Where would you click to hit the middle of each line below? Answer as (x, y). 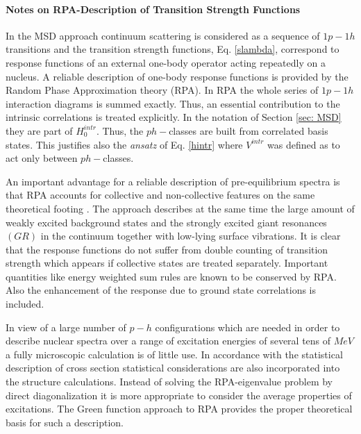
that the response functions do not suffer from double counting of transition (167, 249)
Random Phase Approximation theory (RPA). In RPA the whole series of (162, 90)
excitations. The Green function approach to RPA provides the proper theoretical (179, 409)
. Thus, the (120, 130)
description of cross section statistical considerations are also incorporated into (173, 368)
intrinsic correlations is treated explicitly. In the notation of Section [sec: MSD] (174, 117)
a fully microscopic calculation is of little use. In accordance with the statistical (174, 354)
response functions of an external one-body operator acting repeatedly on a (166, 62)
